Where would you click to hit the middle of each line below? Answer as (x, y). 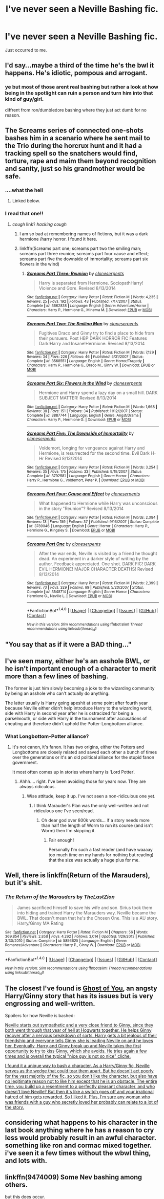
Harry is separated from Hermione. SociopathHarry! (91, 283)
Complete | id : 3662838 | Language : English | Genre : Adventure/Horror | (88, 306)
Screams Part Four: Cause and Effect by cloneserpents (83, 494)
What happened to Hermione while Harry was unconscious (98, 503)
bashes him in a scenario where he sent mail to (78, 138)
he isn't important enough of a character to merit (81, 669)
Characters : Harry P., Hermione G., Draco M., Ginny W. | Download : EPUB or (91, 365)
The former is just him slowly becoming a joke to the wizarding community (80, 688)
